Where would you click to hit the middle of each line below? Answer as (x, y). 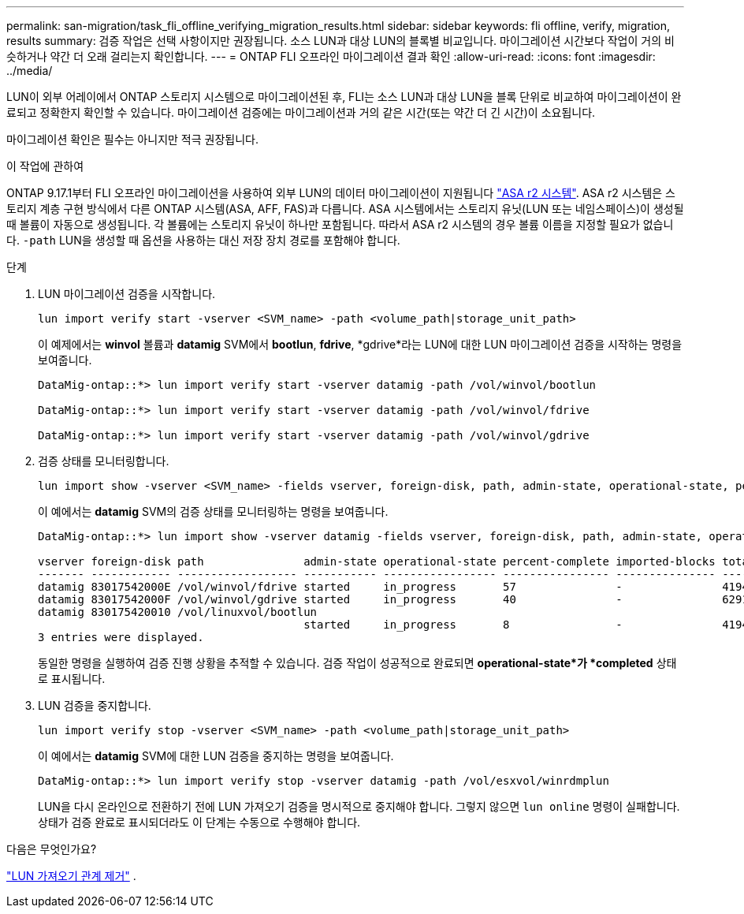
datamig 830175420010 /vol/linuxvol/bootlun (178, 612)
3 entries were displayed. (121, 637)
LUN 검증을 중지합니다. (95, 705)
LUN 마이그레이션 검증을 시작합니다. (127, 294)
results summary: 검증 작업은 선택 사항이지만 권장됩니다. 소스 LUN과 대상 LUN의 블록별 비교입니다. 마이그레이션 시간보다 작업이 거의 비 (340, 41)
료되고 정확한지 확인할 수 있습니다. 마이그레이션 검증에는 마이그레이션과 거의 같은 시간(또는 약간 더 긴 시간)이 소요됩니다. (301, 112)
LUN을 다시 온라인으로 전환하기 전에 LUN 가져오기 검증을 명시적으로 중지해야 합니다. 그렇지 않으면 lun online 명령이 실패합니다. (359, 806)
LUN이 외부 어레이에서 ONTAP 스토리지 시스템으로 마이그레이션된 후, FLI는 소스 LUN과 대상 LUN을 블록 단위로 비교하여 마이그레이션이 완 (344, 97)
